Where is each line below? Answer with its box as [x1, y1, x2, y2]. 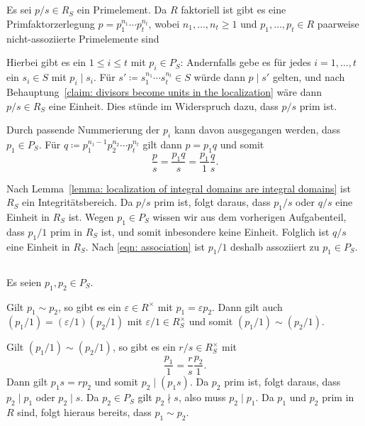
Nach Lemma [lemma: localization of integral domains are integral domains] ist [6, 180, 351, 195]
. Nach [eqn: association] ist [85, 239, 206, 253]
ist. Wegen [68, 209, 114, 224]
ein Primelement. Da [77, 2, 167, 17]
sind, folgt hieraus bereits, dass [17, 404, 152, 419]
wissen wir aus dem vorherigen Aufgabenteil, [152, 209, 347, 224]
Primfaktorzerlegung [6, 16, 95, 31]
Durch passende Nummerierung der [6, 122, 160, 137]
